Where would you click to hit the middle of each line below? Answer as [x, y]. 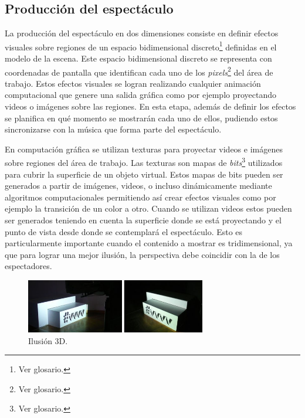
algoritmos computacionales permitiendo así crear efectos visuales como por [140, 197]
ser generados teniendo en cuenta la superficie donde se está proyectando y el [143, 220]
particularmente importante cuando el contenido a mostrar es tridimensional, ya [149, 243]
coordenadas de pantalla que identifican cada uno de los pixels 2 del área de [139, 71]
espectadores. [28, 266]
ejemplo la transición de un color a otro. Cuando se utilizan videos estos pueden [148, 208]
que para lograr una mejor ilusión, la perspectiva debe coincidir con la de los [142, 254]
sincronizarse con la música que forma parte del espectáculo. [113, 129]
